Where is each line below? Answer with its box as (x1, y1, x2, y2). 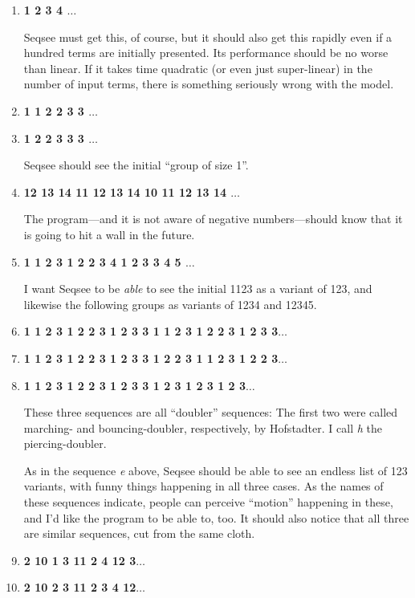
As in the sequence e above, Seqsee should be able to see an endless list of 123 (23, 462, 408, 478)
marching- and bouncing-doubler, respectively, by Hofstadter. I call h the (23, 419, 382, 436)
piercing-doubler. (23, 435, 107, 452)
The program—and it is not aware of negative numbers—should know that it (23, 210, 403, 227)
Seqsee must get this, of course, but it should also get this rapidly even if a (23, 28, 393, 45)
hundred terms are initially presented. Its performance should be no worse (23, 44, 389, 61)
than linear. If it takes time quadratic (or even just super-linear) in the (23, 59, 372, 76)
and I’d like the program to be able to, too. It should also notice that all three (23, 509, 409, 526)
